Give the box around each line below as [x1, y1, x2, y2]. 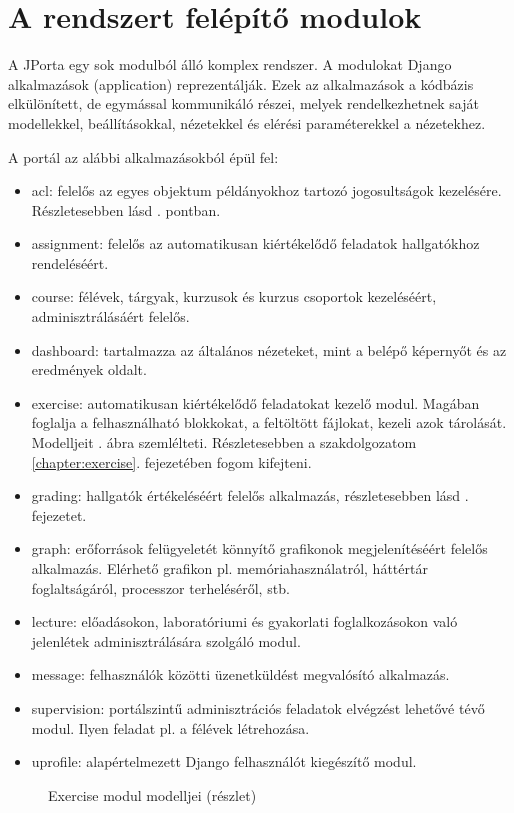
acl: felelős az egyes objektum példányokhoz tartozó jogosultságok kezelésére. [31, 180, 502, 201]
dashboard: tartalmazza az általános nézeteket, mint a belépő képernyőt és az [31, 339, 507, 360]
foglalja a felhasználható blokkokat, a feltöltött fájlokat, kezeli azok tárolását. [31, 412, 507, 433]
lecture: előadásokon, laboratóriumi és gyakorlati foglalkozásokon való [31, 611, 458, 632]
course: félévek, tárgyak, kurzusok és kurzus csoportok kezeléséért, [31, 286, 437, 307]
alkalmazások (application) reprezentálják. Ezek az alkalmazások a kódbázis [8, 73, 474, 94]
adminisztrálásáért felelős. [31, 306, 190, 327]
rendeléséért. [31, 252, 109, 273]
